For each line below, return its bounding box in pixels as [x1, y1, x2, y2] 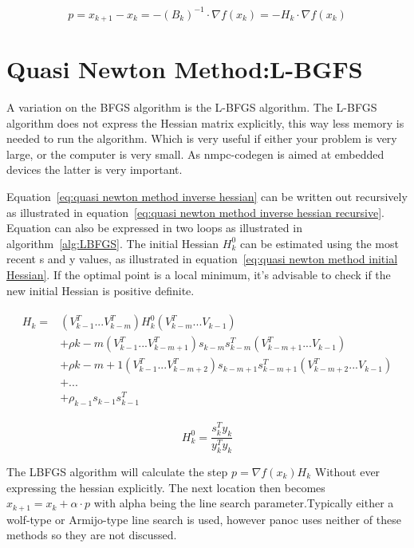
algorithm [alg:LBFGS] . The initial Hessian [6, 235, 219, 251]
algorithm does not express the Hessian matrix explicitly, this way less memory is [6, 114, 404, 131]
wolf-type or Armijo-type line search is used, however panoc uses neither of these [6, 511, 401, 527]
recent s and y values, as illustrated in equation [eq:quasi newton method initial [6, 250, 398, 267]
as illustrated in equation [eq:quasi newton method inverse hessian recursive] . [6, 203, 385, 220]
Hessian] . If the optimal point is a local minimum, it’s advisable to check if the [6, 266, 391, 283]
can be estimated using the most [240, 235, 399, 251]
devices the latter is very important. [6, 161, 183, 178]
